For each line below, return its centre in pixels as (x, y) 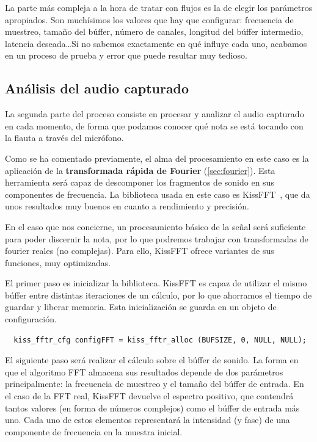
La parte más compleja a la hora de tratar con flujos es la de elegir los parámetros (159, 7)
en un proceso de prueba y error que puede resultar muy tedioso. (126, 55)
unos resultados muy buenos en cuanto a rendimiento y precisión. (127, 206)
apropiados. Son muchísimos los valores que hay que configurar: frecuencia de (149, 19)
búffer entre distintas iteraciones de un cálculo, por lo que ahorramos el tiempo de (158, 295)
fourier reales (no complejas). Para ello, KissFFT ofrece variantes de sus (140, 251)
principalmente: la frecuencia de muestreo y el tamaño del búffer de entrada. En (155, 384)
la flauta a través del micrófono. (64, 138)
